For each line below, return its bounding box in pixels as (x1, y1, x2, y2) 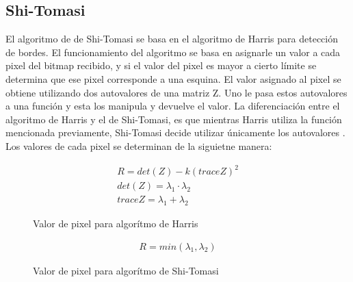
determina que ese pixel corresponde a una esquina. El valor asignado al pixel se (5, 71, 341, 86)
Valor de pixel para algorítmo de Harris (33, 216, 198, 230)
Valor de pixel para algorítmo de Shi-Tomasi (33, 263, 219, 277)
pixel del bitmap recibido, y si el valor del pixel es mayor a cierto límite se (5, 58, 317, 73)
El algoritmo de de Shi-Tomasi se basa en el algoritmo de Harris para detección (5, 31, 338, 46)
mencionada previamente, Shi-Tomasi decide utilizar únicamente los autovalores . (5, 125, 345, 140)
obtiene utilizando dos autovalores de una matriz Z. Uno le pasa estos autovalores (5, 85, 348, 99)
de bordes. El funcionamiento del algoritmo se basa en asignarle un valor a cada (5, 44, 341, 59)
